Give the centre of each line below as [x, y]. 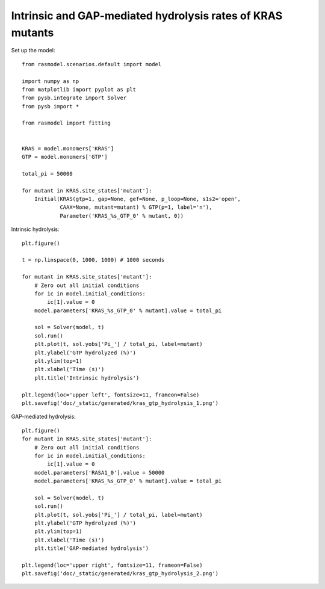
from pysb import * [51, 106]
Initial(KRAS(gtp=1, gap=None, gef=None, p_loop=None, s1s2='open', [137, 199]
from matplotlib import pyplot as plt [79, 89]
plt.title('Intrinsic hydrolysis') [87, 378]
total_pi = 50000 [47, 174]
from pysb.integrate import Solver [74, 98]
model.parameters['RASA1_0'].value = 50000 [99, 473]
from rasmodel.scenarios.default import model [92, 64]
